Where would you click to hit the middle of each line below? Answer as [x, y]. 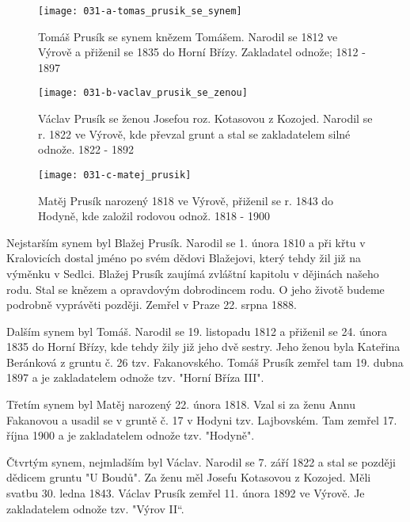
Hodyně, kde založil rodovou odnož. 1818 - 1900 [154, 216]
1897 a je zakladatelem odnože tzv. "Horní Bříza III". [135, 377]
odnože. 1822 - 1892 [86, 149]
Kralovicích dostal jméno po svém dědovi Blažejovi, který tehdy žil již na [184, 258]
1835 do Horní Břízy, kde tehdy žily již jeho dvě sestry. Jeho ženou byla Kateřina [203, 347]
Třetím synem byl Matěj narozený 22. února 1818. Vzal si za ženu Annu [181, 404]
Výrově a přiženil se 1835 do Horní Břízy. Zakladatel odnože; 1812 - [202, 52]
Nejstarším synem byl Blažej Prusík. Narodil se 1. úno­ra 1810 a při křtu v [186, 242]
